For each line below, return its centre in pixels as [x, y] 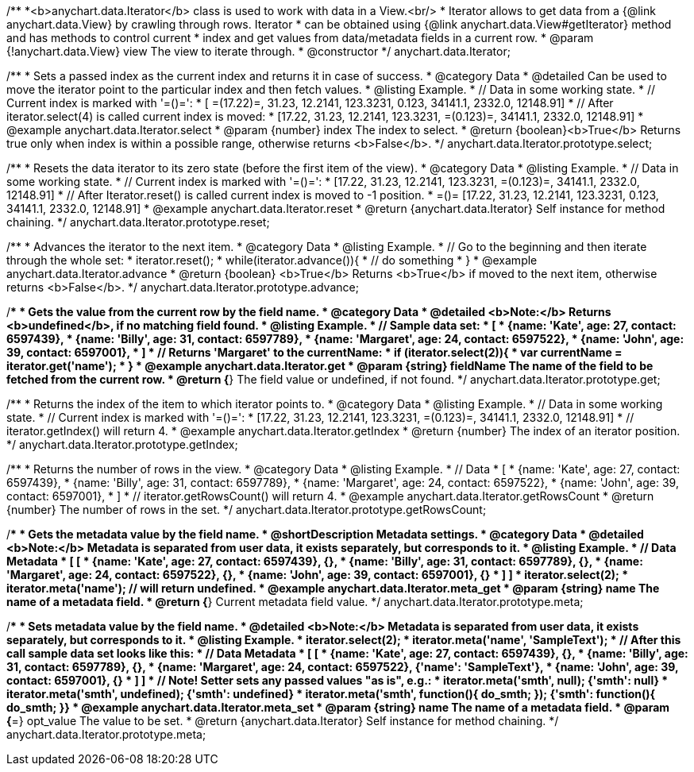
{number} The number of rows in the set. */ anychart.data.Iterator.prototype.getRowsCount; [247, 510]
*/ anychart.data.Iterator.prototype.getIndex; [122, 444]
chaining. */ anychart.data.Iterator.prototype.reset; [138, 222]
